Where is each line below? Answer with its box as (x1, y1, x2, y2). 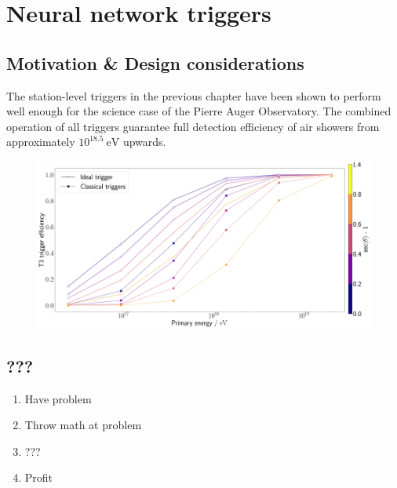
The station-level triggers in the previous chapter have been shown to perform (6, 87, 381, 104)
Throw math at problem (24, 417, 142, 433)
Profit (24, 469, 53, 486)
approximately (6, 133, 75, 150)
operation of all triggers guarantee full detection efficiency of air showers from (6, 118, 380, 134)
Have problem (24, 390, 92, 406)
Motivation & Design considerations (6, 50, 304, 75)
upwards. (122, 133, 166, 150)
